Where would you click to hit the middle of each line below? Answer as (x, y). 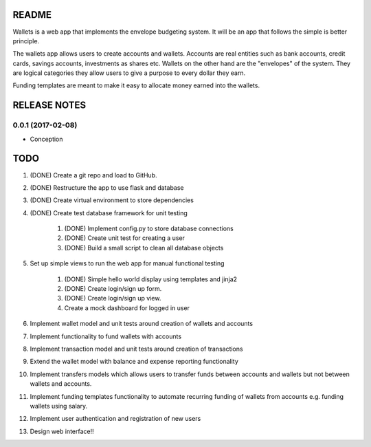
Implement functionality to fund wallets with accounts (106, 336)
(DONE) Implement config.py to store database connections (149, 229)
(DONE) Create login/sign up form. (113, 289)
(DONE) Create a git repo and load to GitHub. (93, 175)
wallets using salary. (59, 406)
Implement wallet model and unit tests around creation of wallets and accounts (142, 324)
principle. (26, 41)
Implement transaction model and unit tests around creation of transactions (136, 349)
